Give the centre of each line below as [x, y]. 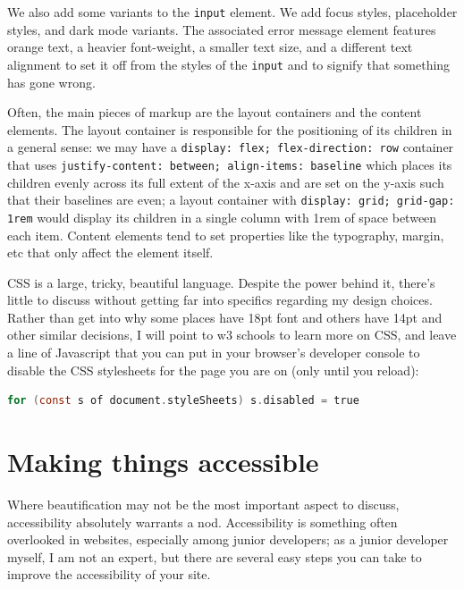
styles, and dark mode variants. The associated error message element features [222, 29]
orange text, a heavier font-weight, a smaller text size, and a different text [210, 47]
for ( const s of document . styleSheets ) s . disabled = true [183, 401]
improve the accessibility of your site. [109, 574]
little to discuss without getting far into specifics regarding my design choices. [220, 300]
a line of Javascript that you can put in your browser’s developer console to [214, 353]
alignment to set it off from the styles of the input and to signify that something [229, 64]
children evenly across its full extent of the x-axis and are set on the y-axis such [226, 182]
